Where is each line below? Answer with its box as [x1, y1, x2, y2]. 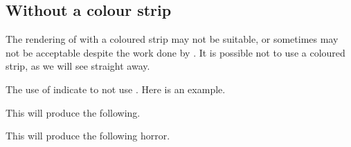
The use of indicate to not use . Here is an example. [6, 81, 226, 96]
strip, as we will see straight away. [6, 59, 150, 73]
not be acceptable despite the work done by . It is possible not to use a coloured [6, 45, 345, 59]
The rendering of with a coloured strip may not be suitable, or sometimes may [6, 32, 339, 46]
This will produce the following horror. [6, 128, 170, 143]
